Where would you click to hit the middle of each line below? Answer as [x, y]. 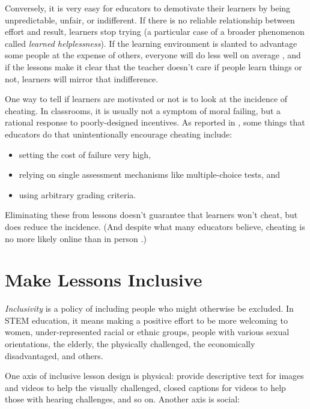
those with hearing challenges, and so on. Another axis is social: [122, 399]
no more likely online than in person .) [76, 238]
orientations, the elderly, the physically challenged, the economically [130, 344]
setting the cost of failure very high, [85, 154]
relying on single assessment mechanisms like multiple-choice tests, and [150, 174]
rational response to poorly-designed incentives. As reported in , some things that [155, 122]
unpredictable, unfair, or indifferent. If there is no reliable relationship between [150, 20]
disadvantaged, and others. [54, 355]
